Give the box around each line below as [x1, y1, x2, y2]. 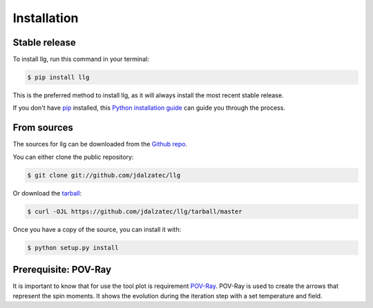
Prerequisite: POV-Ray [12, 264, 112, 276]
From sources [12, 122, 74, 134]
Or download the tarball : [12, 189, 82, 197]
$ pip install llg [27, 73, 90, 81]
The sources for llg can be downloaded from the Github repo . [12, 140, 188, 148]
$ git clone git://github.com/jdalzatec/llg [27, 171, 181, 179]
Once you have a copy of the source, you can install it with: [12, 225, 182, 233]
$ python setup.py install [27, 244, 119, 251]
